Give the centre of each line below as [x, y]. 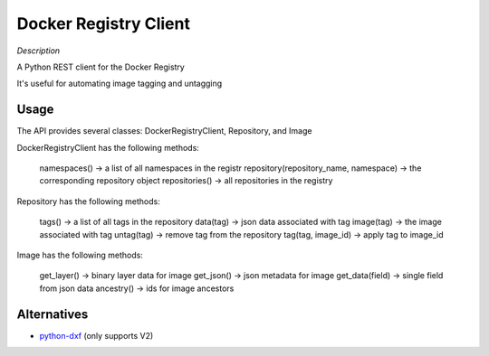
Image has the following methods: [80, 255]
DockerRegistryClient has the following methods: [108, 147]
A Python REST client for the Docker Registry [101, 67]
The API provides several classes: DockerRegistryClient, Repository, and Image [164, 131]
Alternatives [53, 314]
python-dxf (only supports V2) [96, 335]
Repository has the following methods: [88, 201]
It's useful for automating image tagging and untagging [120, 84]
